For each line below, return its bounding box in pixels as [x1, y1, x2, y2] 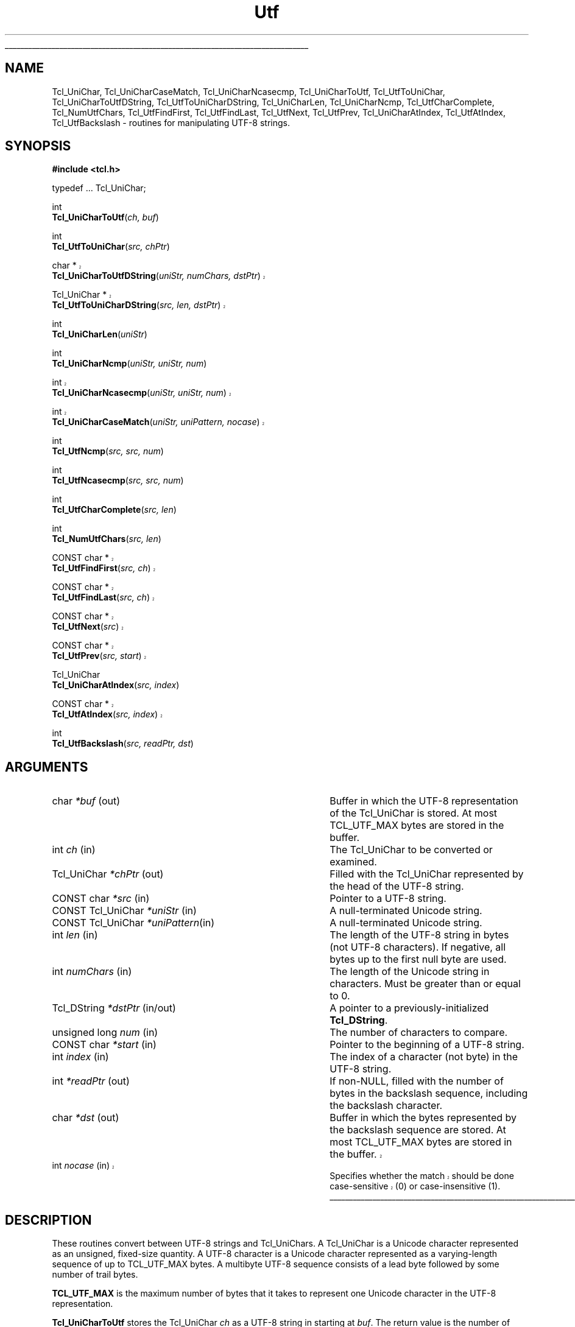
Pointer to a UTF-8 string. [330, 892, 446, 905]
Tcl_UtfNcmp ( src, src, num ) [52, 446, 164, 457]
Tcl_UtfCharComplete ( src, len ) [52, 504, 177, 515]
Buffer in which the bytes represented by [330, 1111, 517, 1124]
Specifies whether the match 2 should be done [330, 1170, 514, 1181]
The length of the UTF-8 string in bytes [330, 929, 509, 942]
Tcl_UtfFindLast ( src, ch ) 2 [52, 592, 155, 603]
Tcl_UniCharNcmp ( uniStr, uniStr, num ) [52, 358, 207, 369]
